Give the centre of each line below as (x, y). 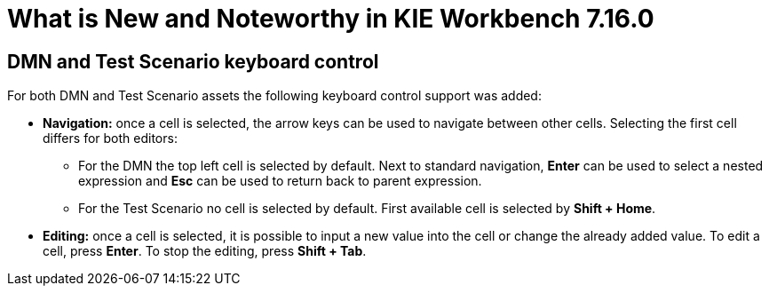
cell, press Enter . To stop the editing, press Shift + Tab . (205, 251)
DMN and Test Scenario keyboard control (193, 61)
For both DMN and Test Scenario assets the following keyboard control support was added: (274, 96)
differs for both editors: (110, 139)
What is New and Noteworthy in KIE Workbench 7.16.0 (331, 19)
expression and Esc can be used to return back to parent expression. (280, 181)
